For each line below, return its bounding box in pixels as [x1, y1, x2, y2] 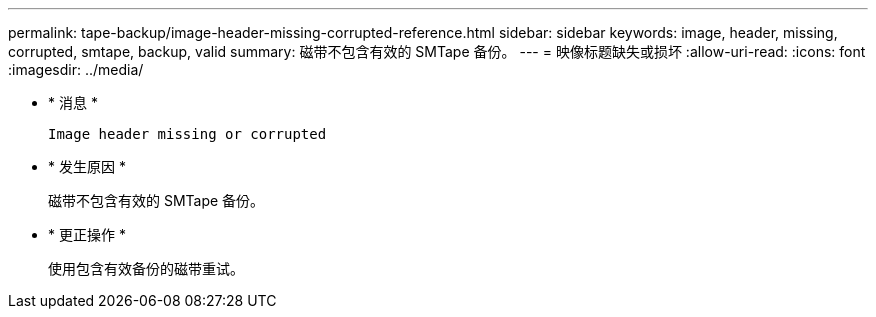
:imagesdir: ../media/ [8, 61, 144, 78]
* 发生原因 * [48, 158, 126, 175]
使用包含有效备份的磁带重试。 [48, 260, 244, 277]
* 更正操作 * [48, 226, 126, 243]
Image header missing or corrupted [48, 126, 327, 142]
